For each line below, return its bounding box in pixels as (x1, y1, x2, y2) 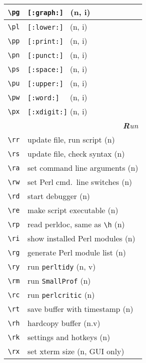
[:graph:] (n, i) (27, 6, 91, 18)
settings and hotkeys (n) (27, 331, 110, 343)
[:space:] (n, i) (27, 63, 88, 74)
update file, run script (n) (27, 134, 115, 145)
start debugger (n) (27, 190, 90, 201)
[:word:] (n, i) (27, 91, 88, 103)
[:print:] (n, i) (27, 35, 88, 46)
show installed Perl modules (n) (27, 233, 135, 244)
